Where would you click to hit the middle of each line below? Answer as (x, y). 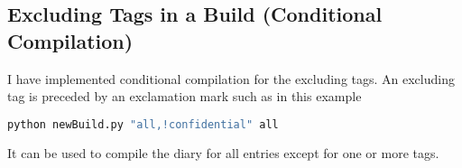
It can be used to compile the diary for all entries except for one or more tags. (223, 152)
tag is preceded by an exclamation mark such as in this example (185, 96)
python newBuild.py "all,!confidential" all (143, 124)
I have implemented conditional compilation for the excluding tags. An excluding (231, 78)
